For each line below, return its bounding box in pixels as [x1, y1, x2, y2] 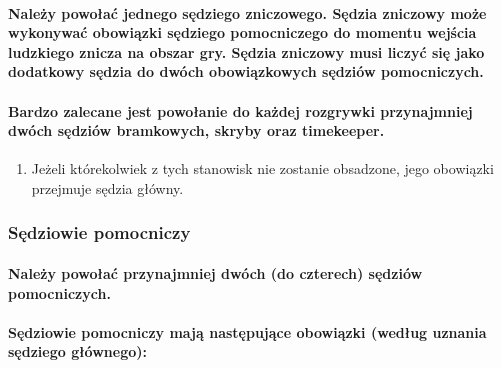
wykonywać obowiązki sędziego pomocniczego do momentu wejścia [8, 22, 477, 43]
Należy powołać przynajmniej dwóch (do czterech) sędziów [8, 262, 423, 283]
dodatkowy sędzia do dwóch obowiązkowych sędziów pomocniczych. [8, 61, 484, 82]
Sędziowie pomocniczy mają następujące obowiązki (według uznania [8, 321, 487, 342]
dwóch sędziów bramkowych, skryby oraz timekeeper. [8, 120, 385, 141]
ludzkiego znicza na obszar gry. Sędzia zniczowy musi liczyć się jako [8, 41, 485, 62]
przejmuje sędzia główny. [31, 177, 184, 198]
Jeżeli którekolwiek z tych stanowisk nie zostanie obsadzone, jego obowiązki [31, 158, 494, 179]
